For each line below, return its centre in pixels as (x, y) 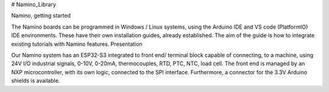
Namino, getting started (41, 16)
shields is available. (36, 81)
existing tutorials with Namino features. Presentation (77, 44)
